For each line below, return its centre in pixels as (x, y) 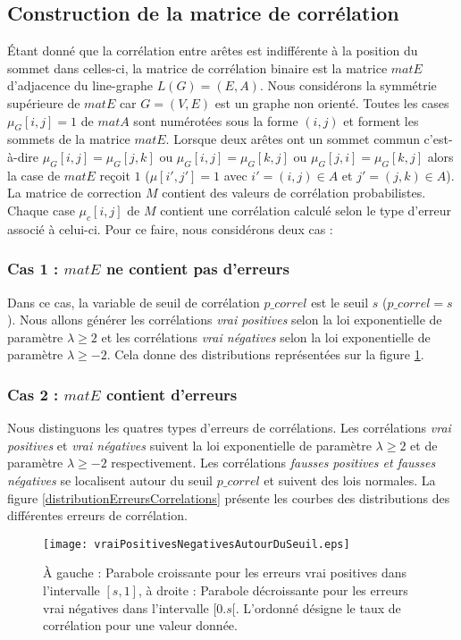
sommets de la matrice (69, 139)
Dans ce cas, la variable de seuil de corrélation (134, 302)
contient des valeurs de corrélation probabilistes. (294, 193)
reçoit (115, 175)
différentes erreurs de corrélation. (97, 515)
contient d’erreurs (172, 394)
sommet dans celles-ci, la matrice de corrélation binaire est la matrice (197, 67)
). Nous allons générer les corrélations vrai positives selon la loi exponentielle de (225, 320)
